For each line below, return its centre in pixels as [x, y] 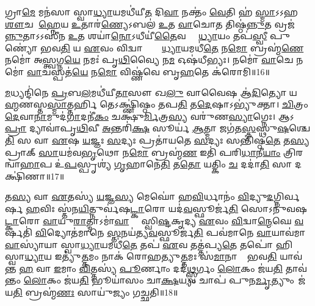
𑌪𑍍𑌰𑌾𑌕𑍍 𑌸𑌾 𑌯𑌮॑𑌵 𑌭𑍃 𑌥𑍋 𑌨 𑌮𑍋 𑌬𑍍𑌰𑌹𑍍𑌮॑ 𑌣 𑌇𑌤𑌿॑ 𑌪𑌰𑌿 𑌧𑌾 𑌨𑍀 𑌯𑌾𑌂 [143, 152]
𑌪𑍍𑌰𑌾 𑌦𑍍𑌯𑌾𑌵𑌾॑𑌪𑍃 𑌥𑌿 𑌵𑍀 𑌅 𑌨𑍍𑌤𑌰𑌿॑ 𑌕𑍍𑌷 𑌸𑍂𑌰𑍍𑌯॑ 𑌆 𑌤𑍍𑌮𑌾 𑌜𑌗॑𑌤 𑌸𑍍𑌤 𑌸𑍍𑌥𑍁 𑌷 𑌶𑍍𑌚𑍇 [158, 128]
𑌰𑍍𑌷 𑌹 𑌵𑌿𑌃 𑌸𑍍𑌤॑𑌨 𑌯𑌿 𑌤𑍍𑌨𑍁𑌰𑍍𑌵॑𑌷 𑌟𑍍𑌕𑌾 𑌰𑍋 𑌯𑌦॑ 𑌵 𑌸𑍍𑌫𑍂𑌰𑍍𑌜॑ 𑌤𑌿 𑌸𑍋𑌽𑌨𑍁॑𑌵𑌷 [156, 208]
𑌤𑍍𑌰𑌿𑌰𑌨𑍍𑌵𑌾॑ [293, 152]
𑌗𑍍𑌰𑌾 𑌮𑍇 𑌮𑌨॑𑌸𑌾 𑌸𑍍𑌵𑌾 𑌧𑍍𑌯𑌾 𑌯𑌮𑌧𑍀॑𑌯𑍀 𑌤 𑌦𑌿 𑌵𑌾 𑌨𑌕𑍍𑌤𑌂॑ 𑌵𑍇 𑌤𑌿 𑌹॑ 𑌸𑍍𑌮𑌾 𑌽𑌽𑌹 [151, 12]
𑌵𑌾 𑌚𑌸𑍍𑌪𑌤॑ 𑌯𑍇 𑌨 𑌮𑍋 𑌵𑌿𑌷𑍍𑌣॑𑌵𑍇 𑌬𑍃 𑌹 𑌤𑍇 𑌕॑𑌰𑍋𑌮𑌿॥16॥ [148, 71]
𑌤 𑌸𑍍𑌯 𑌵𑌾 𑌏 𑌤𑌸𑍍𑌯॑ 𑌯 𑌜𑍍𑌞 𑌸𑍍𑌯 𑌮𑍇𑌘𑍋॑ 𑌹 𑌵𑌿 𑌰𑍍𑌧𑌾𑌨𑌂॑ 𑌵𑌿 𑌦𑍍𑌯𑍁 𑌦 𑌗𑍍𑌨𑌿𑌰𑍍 [152, 196]
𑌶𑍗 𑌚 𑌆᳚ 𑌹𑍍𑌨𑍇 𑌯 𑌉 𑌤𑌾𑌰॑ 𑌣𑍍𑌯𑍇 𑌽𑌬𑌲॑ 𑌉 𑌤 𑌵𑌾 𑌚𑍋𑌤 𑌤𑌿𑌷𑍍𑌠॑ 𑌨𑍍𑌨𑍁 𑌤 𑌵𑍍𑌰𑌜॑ [150, 24]
